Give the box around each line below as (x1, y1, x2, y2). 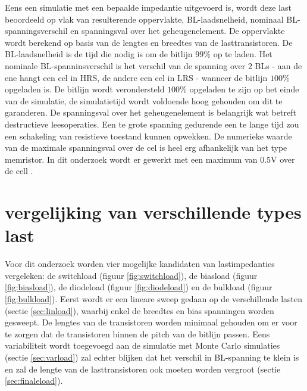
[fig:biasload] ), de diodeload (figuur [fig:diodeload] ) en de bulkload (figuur (5, 281, 272, 293)
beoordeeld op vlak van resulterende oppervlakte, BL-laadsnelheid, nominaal (5, 13, 284, 25)
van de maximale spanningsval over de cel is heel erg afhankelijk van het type (5, 141, 287, 154)
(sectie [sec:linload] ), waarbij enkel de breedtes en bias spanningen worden (5, 304, 274, 316)
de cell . (5, 165, 33, 177)
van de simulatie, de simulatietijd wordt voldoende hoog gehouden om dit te (5, 94, 283, 107)
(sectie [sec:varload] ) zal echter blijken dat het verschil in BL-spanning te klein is (5, 350, 299, 363)
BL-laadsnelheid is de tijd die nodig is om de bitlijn (5, 48, 193, 60)
